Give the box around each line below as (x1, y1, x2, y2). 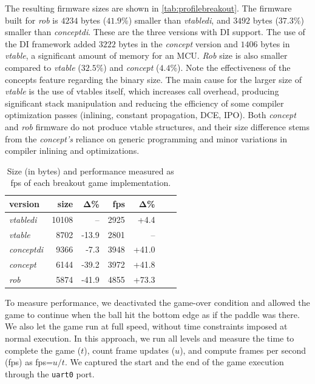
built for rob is (5, 13, 58, 26)
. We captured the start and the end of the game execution (64, 356, 284, 368)
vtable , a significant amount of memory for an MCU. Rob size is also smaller (5, 49, 288, 62)
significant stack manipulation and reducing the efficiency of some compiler (5, 96, 284, 109)
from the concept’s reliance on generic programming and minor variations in (5, 132, 288, 145)
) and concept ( (103, 61, 160, 73)
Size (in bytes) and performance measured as (7, 164, 174, 177)
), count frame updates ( (84, 343, 175, 356)
